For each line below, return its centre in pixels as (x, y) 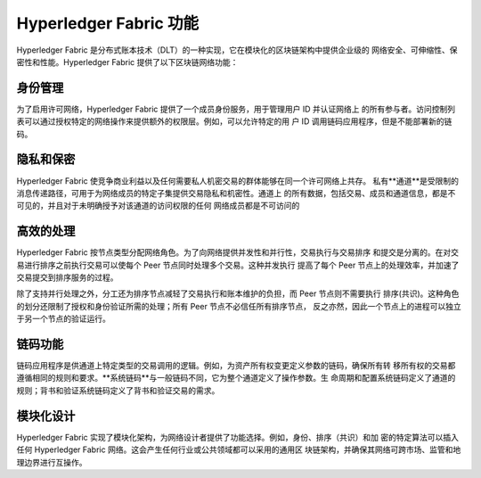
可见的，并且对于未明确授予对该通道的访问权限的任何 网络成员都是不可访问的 (158, 206)
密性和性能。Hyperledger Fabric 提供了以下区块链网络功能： (127, 62)
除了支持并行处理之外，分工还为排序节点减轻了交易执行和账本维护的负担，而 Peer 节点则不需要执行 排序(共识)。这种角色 (238, 293)
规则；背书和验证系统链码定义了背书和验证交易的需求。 (118, 390)
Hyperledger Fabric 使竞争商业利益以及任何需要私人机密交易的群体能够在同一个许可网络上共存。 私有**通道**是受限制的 (237, 181)
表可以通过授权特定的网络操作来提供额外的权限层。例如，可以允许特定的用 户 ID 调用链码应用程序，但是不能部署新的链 (234, 121)
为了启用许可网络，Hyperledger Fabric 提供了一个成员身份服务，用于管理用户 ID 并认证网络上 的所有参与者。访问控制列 (236, 109)
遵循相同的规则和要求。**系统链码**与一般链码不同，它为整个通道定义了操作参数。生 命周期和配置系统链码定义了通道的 (236, 378)
